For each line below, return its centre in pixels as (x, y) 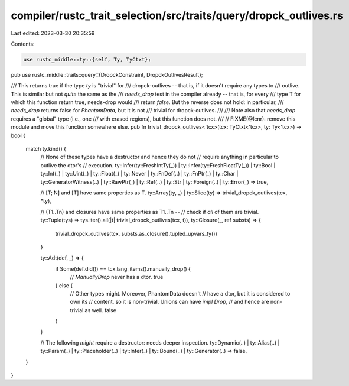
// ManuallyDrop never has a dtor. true (117, 277)
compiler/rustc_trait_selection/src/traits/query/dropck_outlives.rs (177, 15)
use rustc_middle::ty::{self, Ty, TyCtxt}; (87, 59)
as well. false (100, 310)
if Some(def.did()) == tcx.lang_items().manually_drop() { (123, 268)
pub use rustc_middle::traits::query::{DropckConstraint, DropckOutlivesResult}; (107, 74)
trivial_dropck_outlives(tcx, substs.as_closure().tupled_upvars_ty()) (136, 233)
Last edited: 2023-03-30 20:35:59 (53, 33)
